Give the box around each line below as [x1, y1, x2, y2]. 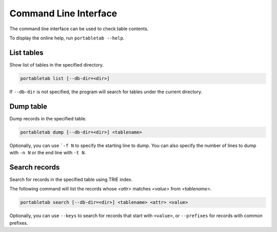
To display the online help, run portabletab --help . [9, 35, 125, 41]
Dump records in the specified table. [9, 115, 87, 121]
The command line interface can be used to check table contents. [9, 26, 149, 32]
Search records [9, 163, 60, 172]
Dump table [9, 102, 48, 111]
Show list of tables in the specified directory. [9, 61, 104, 68]
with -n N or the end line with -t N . [9, 150, 86, 156]
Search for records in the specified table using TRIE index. [9, 176, 133, 182]
